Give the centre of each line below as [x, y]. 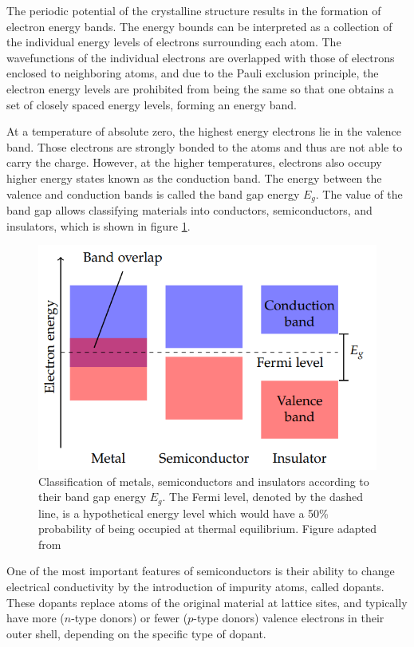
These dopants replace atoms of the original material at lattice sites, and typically [207, 602]
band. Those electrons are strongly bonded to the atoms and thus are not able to [205, 146]
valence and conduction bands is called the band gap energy [153, 193]
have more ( [35, 618]
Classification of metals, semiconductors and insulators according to [204, 481]
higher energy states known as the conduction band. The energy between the [194, 178]
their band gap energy [93, 497]
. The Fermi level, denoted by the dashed [263, 497]
